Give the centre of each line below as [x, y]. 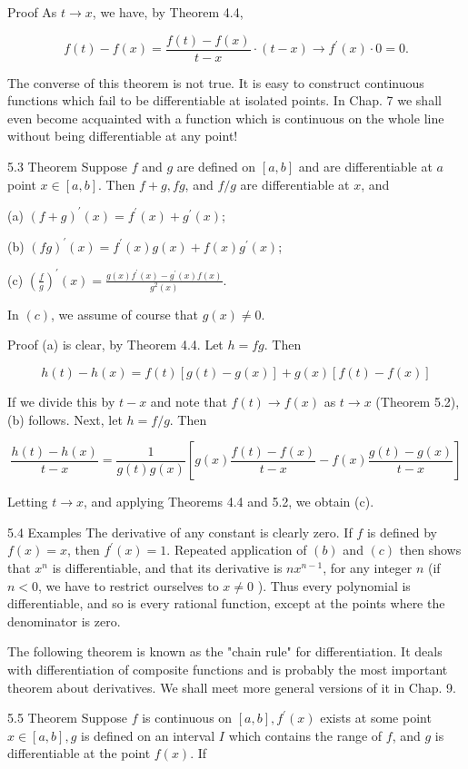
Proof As [32, 12]
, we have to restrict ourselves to [129, 585]
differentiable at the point [79, 753]
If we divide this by [61, 402]
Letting [28, 502]
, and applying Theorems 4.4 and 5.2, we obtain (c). [229, 502]
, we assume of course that [125, 314]
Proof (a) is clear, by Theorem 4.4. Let [115, 345]
